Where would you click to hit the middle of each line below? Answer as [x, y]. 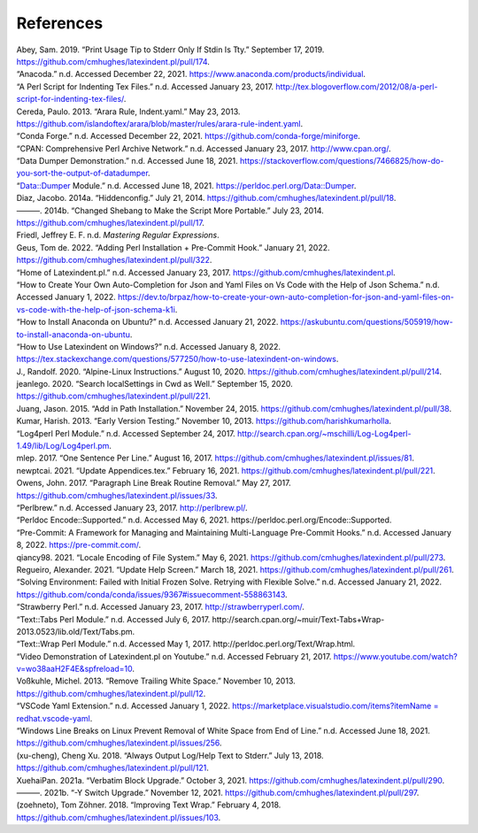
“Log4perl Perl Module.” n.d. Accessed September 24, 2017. [126, 433]
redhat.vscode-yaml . [54, 718]
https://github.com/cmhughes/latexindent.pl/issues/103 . [119, 817]
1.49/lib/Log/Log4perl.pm [63, 446]
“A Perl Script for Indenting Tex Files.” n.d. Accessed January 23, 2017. [145, 86]
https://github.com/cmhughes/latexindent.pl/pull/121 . [113, 768]
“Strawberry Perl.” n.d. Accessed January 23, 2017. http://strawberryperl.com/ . [160, 607]
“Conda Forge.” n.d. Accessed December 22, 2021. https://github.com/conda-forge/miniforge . [188, 136]
